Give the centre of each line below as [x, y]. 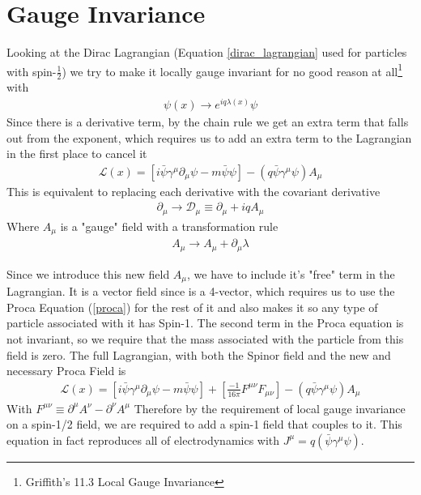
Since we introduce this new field [88, 273]
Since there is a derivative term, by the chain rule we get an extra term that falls [208, 121]
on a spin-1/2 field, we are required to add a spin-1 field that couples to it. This [204, 424]
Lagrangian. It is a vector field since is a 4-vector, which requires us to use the [201, 291]
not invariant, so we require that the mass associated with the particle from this [205, 338]
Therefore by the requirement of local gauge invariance [270, 408]
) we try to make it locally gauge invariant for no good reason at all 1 [232, 70]
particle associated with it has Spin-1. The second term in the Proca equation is [205, 323]
